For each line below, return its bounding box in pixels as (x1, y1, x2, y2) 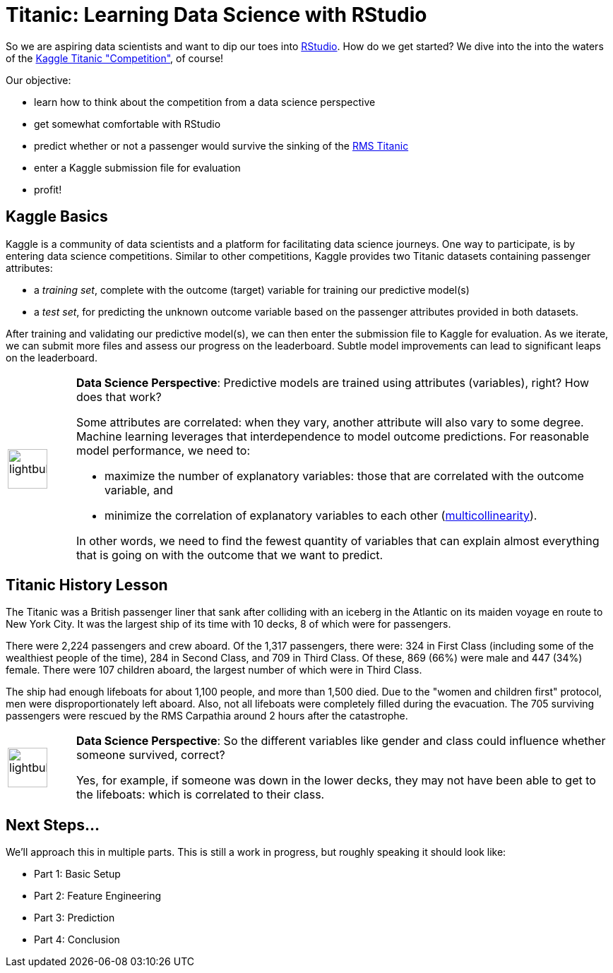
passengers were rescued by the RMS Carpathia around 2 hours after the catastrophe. (6, 710, 408, 722)
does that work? (76, 389, 162, 404)
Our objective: (6, 73, 71, 86)
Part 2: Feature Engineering (34, 890, 162, 902)
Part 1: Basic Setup (34, 868, 121, 881)
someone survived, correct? (76, 748, 225, 763)
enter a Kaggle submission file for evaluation (34, 161, 241, 174)
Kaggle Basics (6, 208, 108, 226)
